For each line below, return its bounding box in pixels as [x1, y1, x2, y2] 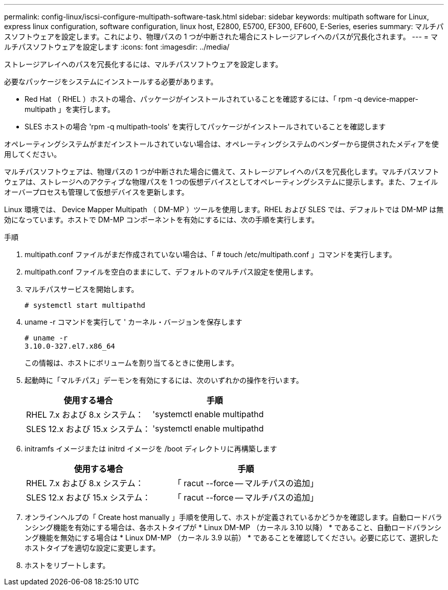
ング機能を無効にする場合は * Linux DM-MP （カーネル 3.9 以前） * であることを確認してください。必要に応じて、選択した [25, 533, 439, 542]
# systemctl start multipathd [25, 301, 146, 309]
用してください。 [4, 150, 61, 158]
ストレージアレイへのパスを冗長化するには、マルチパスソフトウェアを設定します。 [4, 60, 283, 69]
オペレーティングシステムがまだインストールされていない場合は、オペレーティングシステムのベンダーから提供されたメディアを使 [4, 140, 439, 148]
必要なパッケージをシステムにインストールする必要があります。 [4, 77, 218, 86]
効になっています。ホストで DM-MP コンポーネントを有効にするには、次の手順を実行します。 [4, 215, 319, 224]
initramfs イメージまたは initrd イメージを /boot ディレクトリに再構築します [25, 444, 277, 453]
